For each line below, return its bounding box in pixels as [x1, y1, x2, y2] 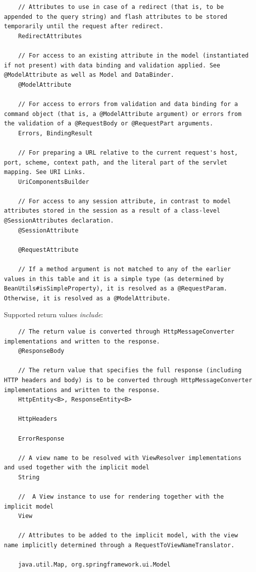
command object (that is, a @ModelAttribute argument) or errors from [4, 110, 242, 117]
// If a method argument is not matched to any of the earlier [18, 266, 231, 273]
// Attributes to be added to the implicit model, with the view [18, 532, 238, 539]
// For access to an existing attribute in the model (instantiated [18, 52, 249, 59]
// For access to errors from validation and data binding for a [18, 100, 238, 108]
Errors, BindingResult [18, 129, 93, 137]
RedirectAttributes [18, 32, 82, 40]
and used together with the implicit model [4, 464, 150, 471]
